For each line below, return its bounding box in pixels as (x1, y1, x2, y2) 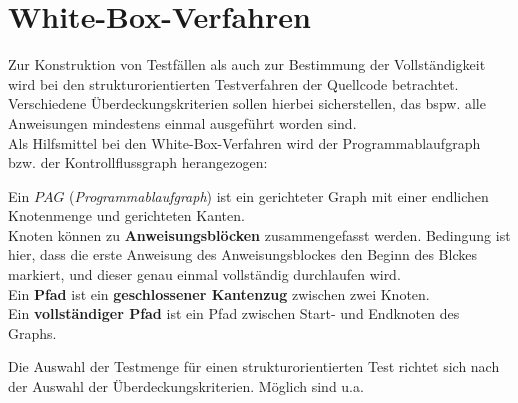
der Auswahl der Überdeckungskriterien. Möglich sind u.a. (8, 376, 364, 397)
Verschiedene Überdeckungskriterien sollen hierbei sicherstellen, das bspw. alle (8, 93, 486, 114)
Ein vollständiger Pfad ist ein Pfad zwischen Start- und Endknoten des (8, 303, 460, 324)
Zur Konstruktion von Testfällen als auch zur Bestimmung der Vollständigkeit (8, 54, 486, 75)
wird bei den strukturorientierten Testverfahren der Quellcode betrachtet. (8, 73, 459, 94)
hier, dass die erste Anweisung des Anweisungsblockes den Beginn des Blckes (8, 244, 477, 265)
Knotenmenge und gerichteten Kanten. (8, 205, 245, 226)
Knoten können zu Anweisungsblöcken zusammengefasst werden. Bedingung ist (8, 224, 511, 245)
